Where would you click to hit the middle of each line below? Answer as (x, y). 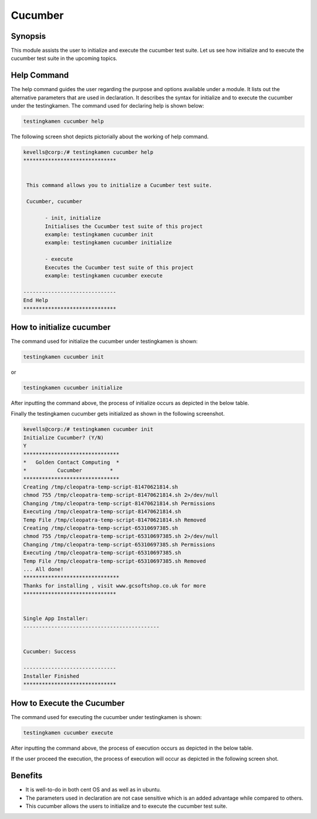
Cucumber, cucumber (54, 202)
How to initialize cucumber (61, 327)
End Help (36, 300)
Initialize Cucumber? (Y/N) (63, 437)
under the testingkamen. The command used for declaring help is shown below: (108, 106)
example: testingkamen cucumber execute (104, 275)
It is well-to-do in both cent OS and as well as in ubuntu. (93, 790)
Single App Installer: (56, 619)
